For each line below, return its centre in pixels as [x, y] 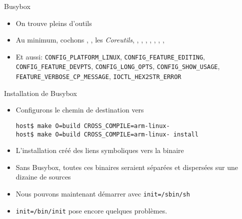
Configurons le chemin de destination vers [80, 110]
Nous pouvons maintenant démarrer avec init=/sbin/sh [103, 194]
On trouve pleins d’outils [54, 23]
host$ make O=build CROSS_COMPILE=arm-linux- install [107, 134]
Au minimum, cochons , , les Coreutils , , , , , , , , [90, 40]
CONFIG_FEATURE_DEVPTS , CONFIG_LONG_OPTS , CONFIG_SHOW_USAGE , [118, 66]
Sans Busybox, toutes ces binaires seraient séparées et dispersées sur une [127, 167]
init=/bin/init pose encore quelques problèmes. [91, 210]
